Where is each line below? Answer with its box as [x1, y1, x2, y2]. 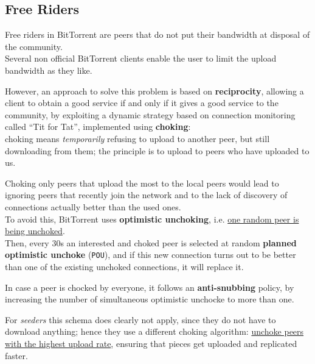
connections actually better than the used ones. [5, 200, 181, 213]
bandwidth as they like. [5, 63, 92, 76]
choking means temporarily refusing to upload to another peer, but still [5, 132, 270, 145]
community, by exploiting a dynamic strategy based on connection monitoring [5, 108, 296, 121]
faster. [5, 349, 28, 362]
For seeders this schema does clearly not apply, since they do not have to [5, 313, 276, 326]
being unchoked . [5, 224, 65, 237]
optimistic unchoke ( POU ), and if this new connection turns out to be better [5, 248, 296, 261]
